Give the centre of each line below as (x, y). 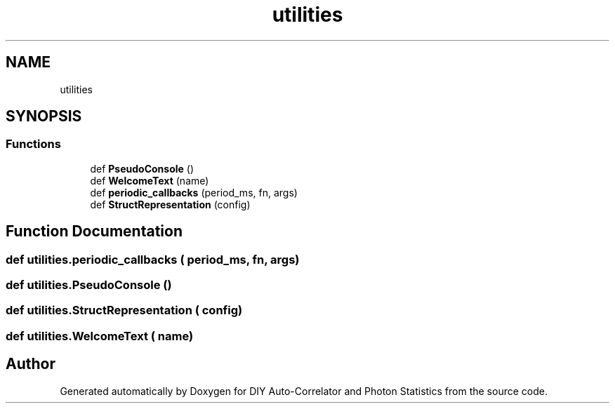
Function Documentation (94, 232)
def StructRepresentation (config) (170, 204)
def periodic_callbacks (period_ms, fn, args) (194, 192)
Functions (33, 144)
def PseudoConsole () (142, 168)
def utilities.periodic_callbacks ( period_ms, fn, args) (153, 259)
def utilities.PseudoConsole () (89, 285)
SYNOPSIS (44, 116)
